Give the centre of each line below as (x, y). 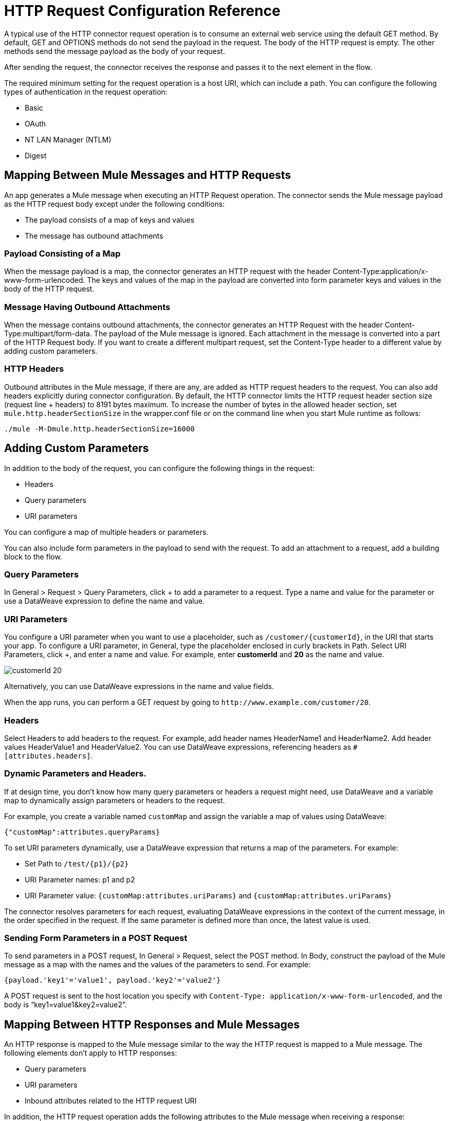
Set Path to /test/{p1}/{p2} (77, 863)
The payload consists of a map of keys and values (110, 220)
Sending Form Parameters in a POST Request (96, 938)
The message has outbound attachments (94, 236)
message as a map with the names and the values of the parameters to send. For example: (157, 965)
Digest (36, 155)
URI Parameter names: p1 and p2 (80, 879)
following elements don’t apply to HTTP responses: (91, 1053)
